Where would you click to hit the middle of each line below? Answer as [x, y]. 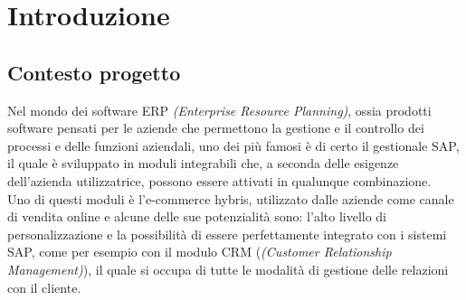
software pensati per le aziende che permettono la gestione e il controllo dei [216, 128]
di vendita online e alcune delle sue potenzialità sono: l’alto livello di [197, 216]
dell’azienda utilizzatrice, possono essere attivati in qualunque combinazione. [219, 180]
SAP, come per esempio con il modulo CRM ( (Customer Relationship [200, 252]
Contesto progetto [94, 72]
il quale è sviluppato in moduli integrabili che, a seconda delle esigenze [203, 163]
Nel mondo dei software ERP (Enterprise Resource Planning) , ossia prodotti [219, 110]
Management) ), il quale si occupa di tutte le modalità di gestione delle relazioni [228, 269]
